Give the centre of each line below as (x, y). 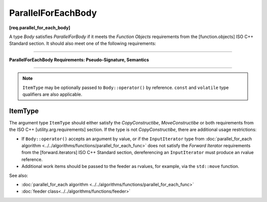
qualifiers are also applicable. (52, 94)
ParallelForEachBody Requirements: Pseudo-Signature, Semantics (79, 60)
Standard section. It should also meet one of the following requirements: (83, 43)
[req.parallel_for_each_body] (40, 28)
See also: (19, 175)
